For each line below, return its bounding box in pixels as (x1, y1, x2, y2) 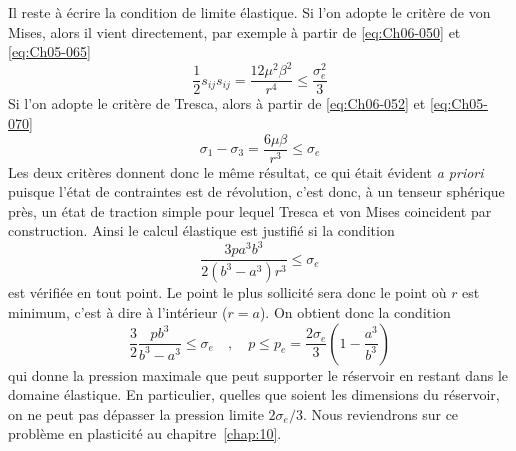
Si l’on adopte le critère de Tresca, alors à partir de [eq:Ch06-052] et (8, 93, 426, 114)
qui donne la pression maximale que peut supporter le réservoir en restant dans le (8, 364, 509, 385)
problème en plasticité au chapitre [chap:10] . (8, 423, 282, 444)
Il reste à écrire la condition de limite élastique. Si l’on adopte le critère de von (8, 2, 491, 22)
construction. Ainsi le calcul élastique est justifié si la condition (8, 220, 395, 241)
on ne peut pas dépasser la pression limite (8, 403, 264, 424)
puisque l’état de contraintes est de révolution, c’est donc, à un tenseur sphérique (8, 181, 505, 202)
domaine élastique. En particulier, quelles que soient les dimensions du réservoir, (8, 384, 500, 405)
